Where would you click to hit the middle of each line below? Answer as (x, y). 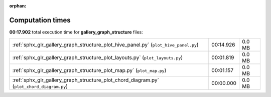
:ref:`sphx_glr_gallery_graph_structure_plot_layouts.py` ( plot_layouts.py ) (98, 57)
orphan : (18, 6)
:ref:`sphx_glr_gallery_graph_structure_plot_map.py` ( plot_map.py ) (89, 70)
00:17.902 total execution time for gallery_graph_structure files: (76, 32)
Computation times (40, 20)
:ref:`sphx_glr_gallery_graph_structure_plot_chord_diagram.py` (86, 80)
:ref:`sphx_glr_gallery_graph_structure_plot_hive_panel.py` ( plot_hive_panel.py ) (105, 45)
